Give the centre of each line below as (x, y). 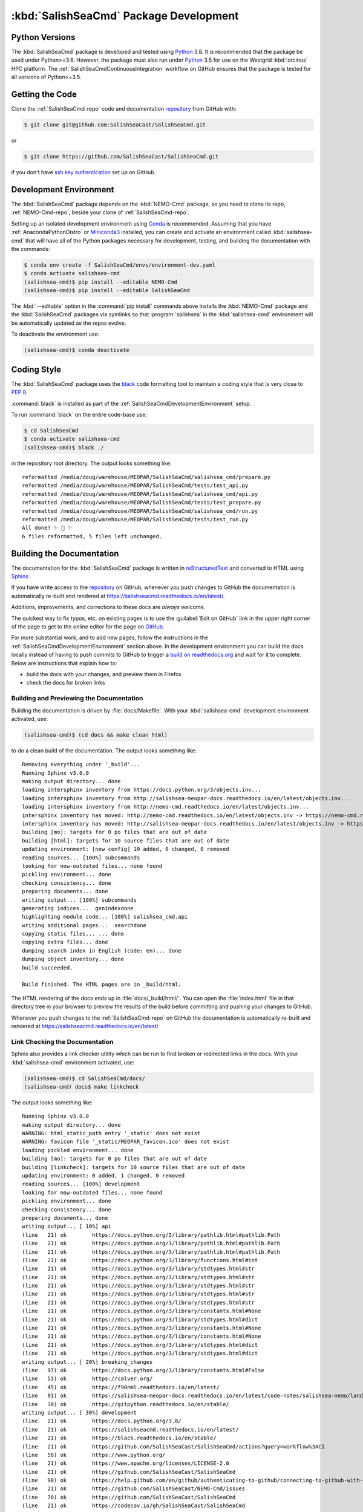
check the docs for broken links (66, 683)
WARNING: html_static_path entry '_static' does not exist (111, 1133)
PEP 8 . (19, 393)
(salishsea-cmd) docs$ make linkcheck (81, 1087)
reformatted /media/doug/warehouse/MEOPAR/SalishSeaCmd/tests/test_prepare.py (142, 503)
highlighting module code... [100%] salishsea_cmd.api (105, 917)
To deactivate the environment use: (55, 334)
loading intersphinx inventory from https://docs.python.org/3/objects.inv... (142, 790)
